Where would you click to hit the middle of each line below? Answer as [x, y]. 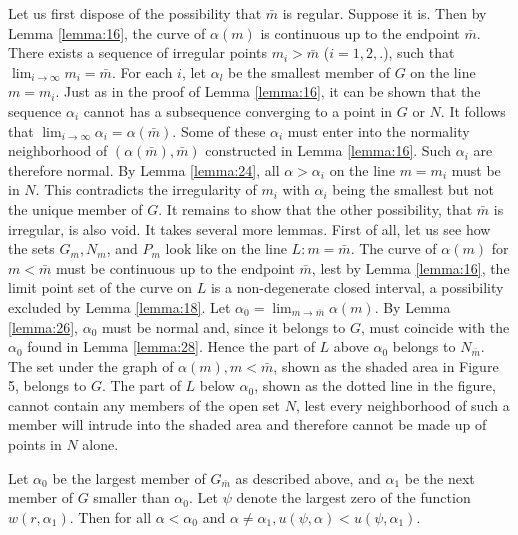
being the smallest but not [413, 189]
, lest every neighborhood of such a [402, 404]
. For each [142, 71]
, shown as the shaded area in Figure [386, 365]
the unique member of [75, 208]
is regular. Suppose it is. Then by [384, 13]
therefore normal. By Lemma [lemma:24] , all [144, 169]
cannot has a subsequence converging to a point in [238, 110]
